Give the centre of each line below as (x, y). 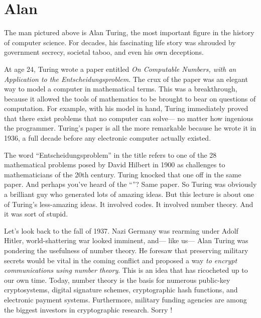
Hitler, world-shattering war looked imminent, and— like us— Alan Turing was (126, 240)
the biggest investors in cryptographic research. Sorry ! (88, 309)
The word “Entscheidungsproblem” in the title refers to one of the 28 (110, 154)
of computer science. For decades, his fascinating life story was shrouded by (120, 42)
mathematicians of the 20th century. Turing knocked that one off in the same (123, 174)
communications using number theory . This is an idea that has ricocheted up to (126, 270)
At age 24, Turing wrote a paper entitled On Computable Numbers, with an (120, 69)
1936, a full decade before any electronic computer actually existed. (108, 138)
